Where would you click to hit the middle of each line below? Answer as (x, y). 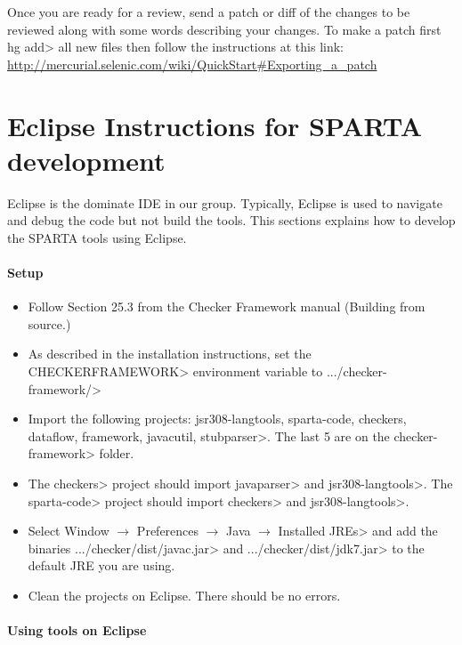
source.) (49, 323)
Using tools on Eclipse (77, 630)
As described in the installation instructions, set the (170, 354)
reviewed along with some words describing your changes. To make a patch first (224, 29)
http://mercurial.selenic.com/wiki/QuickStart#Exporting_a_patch (192, 64)
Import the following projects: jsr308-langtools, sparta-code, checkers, (217, 419)
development (86, 160)
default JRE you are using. (101, 565)
